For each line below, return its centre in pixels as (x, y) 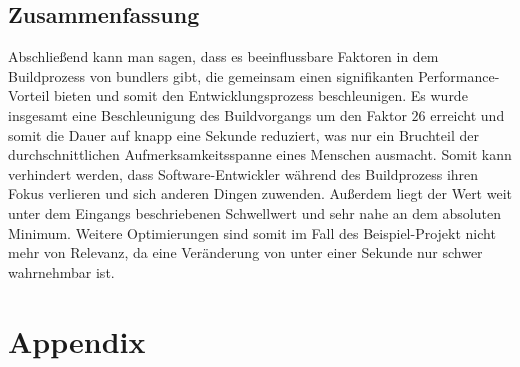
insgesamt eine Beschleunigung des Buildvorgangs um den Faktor (207, 114)
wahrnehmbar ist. (61, 271)
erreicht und (467, 114)
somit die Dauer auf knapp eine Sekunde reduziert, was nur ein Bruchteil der (243, 134)
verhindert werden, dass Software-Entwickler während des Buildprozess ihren (243, 173)
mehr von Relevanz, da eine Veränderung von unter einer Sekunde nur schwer (245, 252)
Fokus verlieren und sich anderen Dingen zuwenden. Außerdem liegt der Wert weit (260, 193)
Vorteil (29, 95)
